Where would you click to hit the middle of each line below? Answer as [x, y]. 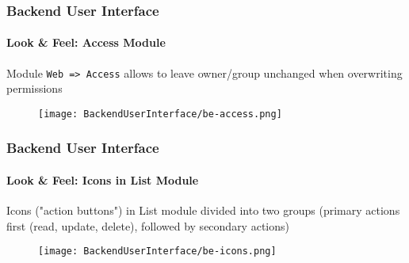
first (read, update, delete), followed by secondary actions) [148, 225]
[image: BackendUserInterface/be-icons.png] [157, 252]
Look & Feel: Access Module [86, 42]
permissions [34, 88]
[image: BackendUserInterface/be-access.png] [160, 114]
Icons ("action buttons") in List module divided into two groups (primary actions [203, 210]
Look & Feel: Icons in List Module [103, 179]
